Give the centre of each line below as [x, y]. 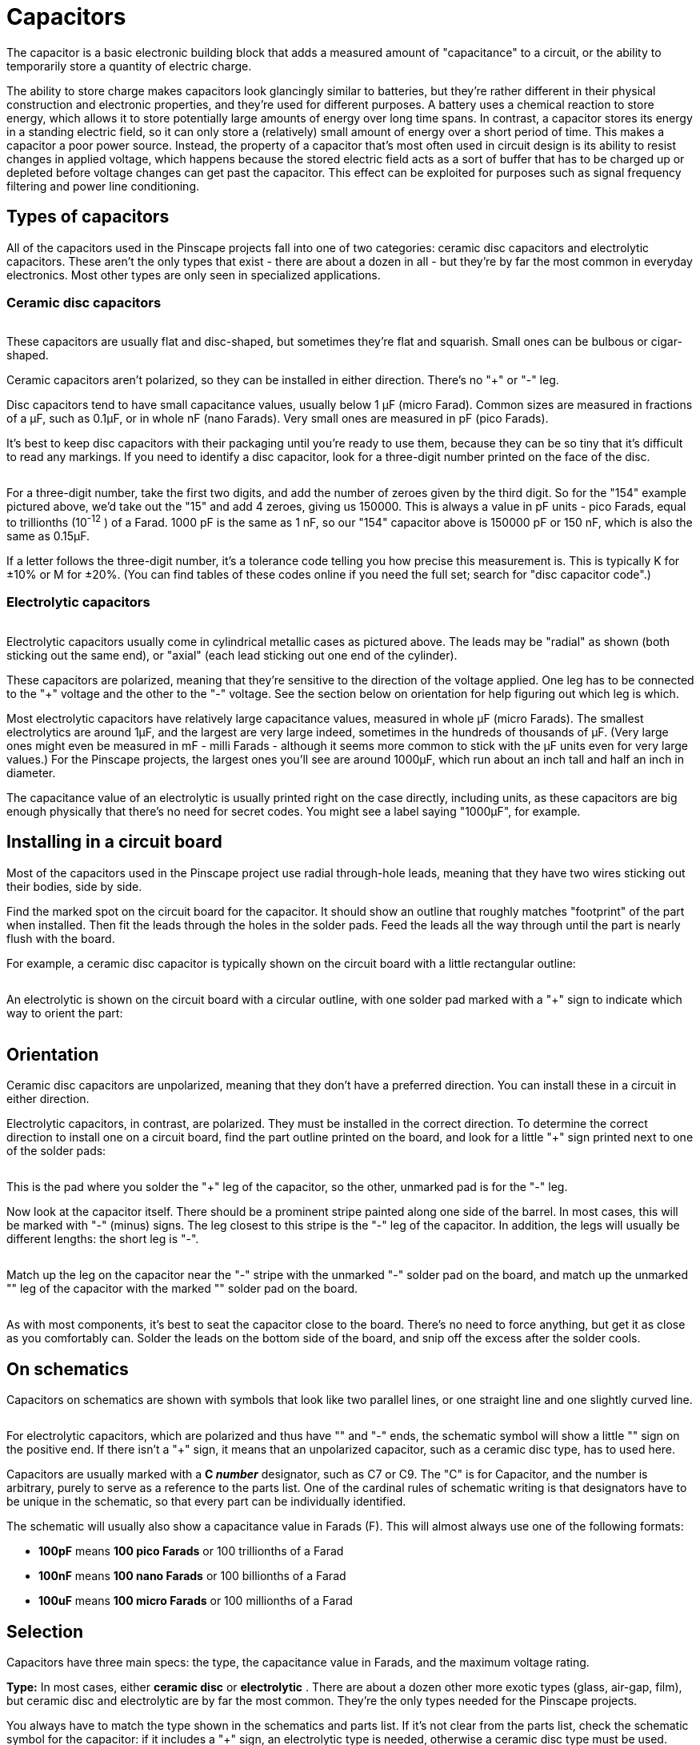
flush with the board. [61, 938]
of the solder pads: [56, 1151]
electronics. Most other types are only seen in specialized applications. [194, 275]
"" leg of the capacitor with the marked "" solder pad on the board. [182, 1289]
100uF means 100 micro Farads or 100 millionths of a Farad [196, 1601]
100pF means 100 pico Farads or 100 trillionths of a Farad [191, 1551]
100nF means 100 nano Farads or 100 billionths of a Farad [192, 1576]
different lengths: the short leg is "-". [103, 1239]
